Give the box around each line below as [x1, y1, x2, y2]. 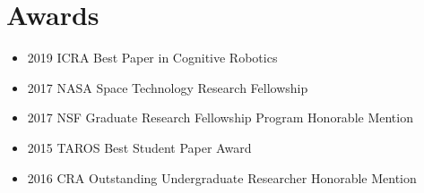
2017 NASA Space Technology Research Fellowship [27, 78, 308, 96]
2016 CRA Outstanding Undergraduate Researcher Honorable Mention [27, 168, 417, 187]
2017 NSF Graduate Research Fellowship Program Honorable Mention [27, 108, 413, 127]
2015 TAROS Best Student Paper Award [27, 138, 252, 156]
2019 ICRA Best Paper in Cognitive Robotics [27, 48, 278, 67]
